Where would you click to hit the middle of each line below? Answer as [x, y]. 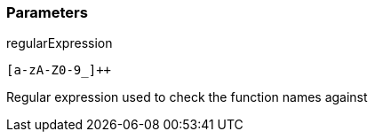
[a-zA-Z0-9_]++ [59, 70]
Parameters [47, 12]
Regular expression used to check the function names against [187, 97]
